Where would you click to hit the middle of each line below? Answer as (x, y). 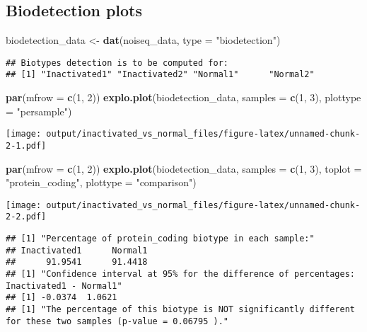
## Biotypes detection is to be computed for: (117, 63)
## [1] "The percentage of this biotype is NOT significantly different (180, 310)
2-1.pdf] (26, 145)
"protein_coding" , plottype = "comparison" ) (101, 182)
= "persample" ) (39, 111)
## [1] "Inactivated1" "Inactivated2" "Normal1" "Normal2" (160, 75)
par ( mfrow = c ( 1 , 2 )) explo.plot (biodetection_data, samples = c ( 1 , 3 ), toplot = (184, 168)
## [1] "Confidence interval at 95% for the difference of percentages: (180, 274)
